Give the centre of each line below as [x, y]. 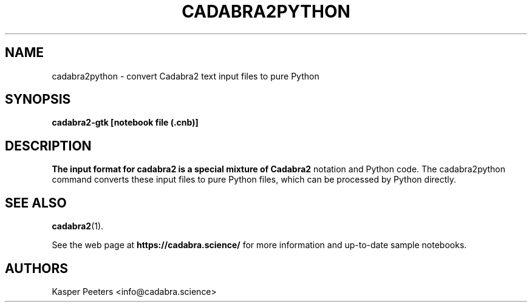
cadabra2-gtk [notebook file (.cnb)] [125, 123]
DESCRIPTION [48, 146]
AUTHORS [37, 268]
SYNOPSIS [38, 100]
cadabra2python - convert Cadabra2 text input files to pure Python [186, 76]
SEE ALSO [36, 203]
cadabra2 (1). [78, 226]
